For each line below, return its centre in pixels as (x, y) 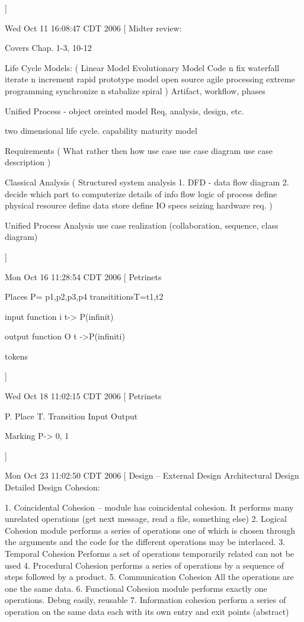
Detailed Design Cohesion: (52, 487)
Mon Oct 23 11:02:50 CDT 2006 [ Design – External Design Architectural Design (152, 475)
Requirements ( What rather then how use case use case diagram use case (139, 150)
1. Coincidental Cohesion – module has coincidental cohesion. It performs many (149, 507)
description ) (28, 162)
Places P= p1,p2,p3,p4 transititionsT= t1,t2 (84, 296)
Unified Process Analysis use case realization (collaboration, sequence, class (142, 225)
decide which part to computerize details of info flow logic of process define (141, 193)
